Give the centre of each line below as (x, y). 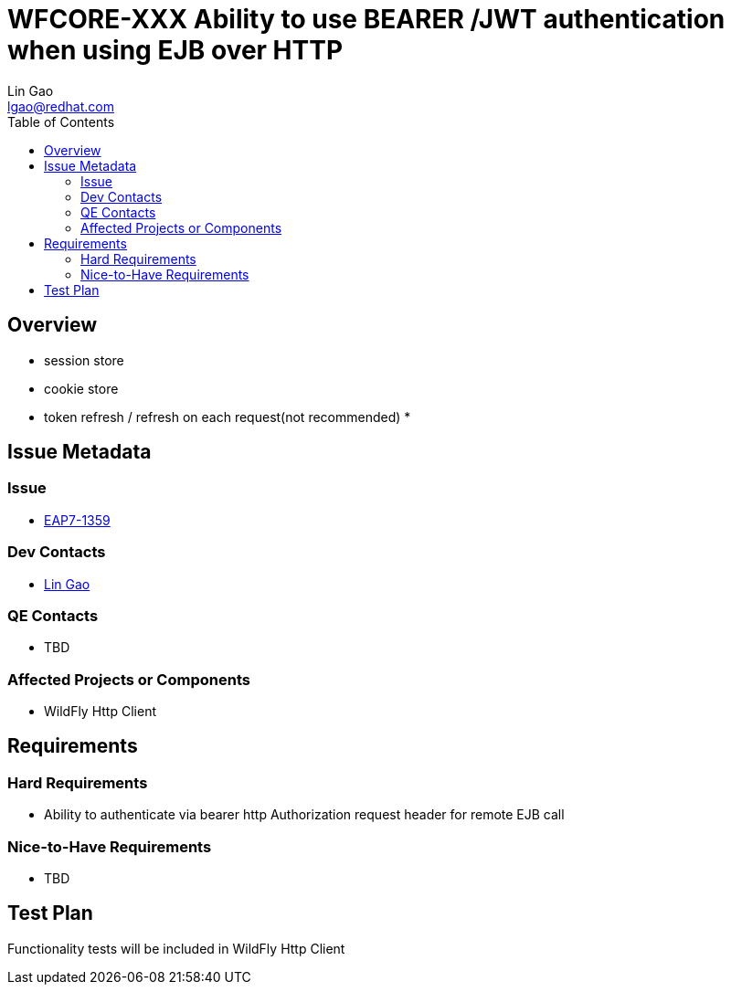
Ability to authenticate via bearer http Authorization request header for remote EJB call (304, 815)
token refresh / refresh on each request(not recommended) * (228, 417)
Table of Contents (61, 121)
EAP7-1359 (77, 520)
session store (84, 360)
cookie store (81, 388)
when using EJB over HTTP (175, 50)
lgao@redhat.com (61, 106)
